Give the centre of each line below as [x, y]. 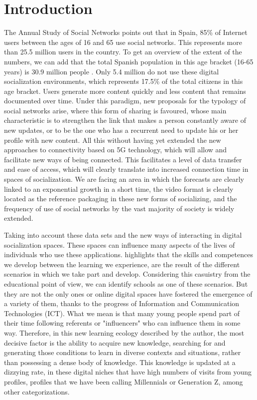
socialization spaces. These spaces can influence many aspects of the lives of [120, 244]
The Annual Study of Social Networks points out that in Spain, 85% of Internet [126, 32]
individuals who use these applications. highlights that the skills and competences [128, 254]
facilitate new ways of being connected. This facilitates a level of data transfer [123, 159]
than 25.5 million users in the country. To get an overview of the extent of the [123, 52]
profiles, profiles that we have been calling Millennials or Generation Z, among [124, 381]
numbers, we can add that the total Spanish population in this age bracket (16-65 [129, 61]
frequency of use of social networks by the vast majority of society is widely [119, 208]
